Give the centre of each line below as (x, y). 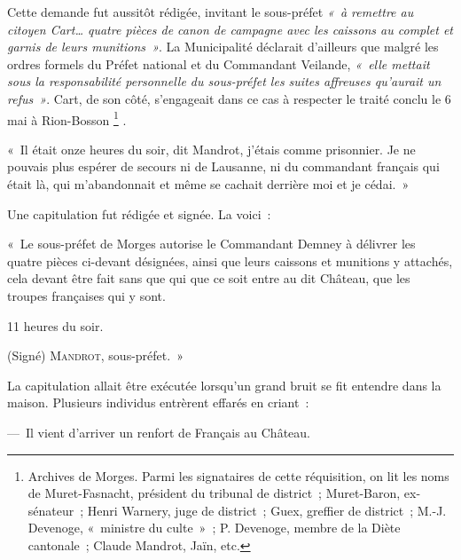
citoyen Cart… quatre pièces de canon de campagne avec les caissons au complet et (230, 29)
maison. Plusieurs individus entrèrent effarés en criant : (158, 402)
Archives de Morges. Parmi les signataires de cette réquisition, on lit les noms (238, 475)
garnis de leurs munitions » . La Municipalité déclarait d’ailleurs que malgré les (223, 47)
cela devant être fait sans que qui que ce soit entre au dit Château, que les (209, 278)
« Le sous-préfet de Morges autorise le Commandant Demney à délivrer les (211, 244)
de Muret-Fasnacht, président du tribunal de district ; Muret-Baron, (214, 493)
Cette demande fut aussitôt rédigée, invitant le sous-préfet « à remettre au (211, 12)
